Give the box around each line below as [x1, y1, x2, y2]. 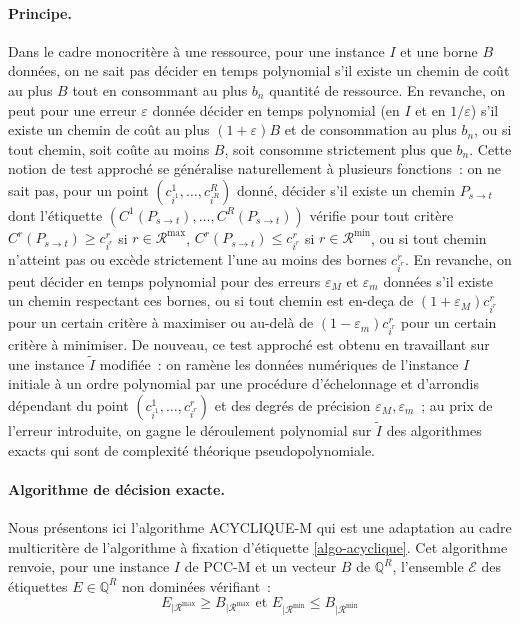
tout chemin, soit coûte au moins [8, 138, 210, 159]
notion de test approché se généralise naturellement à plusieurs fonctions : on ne [8, 158, 501, 179]
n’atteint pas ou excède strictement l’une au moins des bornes [8, 249, 387, 270]
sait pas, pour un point [8, 179, 149, 200]
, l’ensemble [392, 556, 464, 577]
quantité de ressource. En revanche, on [269, 79, 506, 100]
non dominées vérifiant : [121, 575, 271, 596]
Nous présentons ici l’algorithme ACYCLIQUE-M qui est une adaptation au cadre [8, 517, 512, 538]
